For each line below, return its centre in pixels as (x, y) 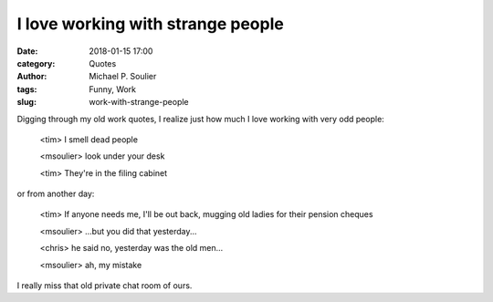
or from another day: (56, 194)
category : (36, 63)
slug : (26, 102)
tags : (27, 89)
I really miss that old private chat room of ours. (105, 286)
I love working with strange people (151, 24)
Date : (27, 51)
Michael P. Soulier (123, 77)
